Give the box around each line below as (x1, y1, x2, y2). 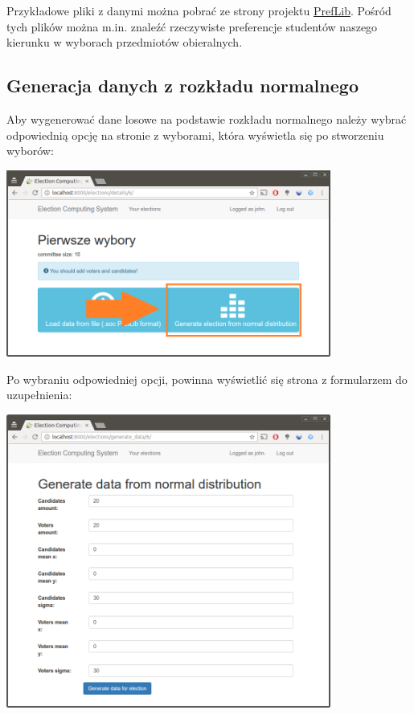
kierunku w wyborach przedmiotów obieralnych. (6, 34, 243, 51)
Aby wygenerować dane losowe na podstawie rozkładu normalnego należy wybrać (6, 110, 407, 127)
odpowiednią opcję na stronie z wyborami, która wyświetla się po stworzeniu (6, 126, 384, 143)
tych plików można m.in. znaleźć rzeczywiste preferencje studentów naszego (6, 18, 378, 35)
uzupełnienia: (6, 386, 72, 403)
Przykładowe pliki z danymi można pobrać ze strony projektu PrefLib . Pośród (6, 2, 391, 18)
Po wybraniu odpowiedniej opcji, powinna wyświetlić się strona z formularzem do (6, 370, 408, 387)
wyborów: (6, 142, 54, 159)
